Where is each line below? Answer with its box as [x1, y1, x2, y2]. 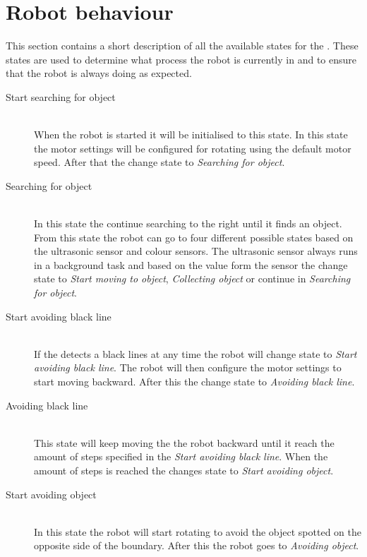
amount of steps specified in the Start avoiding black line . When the [34, 449, 328, 464]
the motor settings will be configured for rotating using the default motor [34, 140, 351, 155]
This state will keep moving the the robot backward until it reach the [34, 435, 335, 450]
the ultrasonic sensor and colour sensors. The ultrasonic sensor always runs [34, 244, 358, 258]
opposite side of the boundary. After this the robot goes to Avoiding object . [34, 538, 359, 553]
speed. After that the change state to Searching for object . [34, 155, 285, 169]
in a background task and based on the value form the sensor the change [34, 257, 348, 272]
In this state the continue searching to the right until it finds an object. [34, 216, 342, 231]
